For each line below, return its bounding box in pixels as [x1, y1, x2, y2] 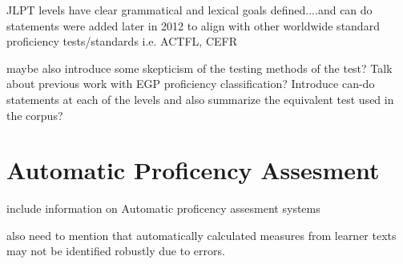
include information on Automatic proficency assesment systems [6, 200, 320, 217]
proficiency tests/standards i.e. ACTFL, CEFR [6, 33, 237, 50]
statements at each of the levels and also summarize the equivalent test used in [6, 90, 394, 107]
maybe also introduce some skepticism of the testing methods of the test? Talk [6, 59, 393, 76]
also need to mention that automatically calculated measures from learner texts [6, 226, 397, 243]
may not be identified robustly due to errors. [6, 242, 225, 259]
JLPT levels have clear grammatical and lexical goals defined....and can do [6, 2, 373, 18]
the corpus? [6, 106, 63, 123]
